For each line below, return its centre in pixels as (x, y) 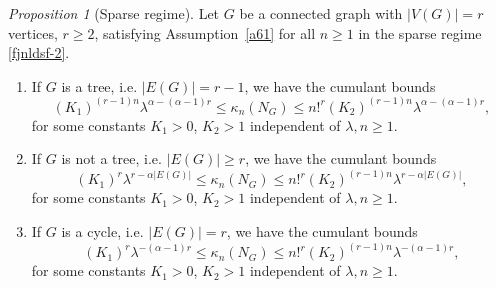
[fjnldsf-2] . (39, 52)
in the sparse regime (420, 32)
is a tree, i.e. (99, 85)
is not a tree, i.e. (111, 158)
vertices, (33, 32)
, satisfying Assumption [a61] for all (205, 32)
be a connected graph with (321, 13)
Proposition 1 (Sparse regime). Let (114, 13)
